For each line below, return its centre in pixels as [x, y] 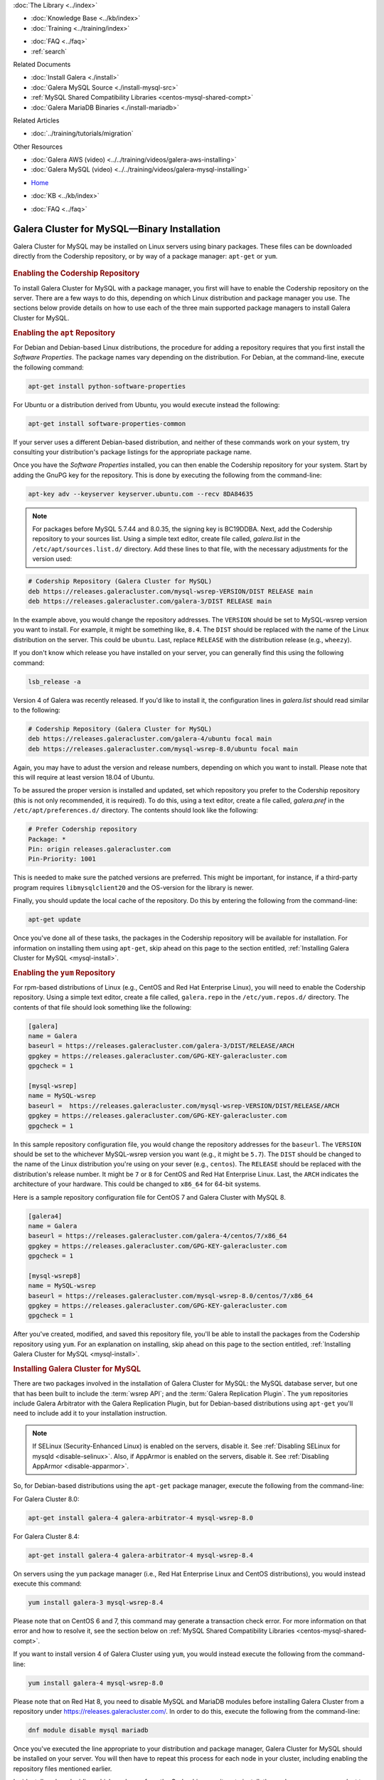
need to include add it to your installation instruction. [90, 1413]
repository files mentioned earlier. [63, 1769]
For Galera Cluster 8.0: [46, 1499]
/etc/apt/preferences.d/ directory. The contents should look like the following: [136, 810]
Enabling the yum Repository [64, 973]
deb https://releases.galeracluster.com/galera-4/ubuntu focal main [150, 739]
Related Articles [36, 120]
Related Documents [42, 64]
